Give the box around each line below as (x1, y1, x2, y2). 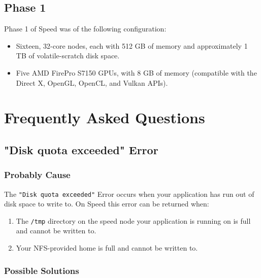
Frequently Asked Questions (4, 107, 205, 128)
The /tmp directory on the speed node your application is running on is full (16, 215, 251, 226)
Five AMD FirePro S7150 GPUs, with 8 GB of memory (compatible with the (16, 67, 257, 78)
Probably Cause (4, 168, 71, 181)
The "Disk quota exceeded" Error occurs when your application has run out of (4, 188, 254, 199)
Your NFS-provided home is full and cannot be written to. (16, 242, 198, 253)
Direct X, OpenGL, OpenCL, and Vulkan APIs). (16, 77, 168, 88)
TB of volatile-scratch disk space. (16, 50, 120, 61)
